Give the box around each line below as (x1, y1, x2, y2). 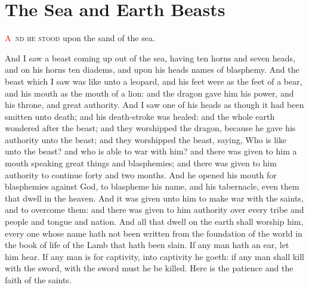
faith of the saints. (5, 274, 72, 286)
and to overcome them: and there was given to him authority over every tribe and (5, 203, 304, 216)
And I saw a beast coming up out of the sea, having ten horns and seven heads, (5, 51, 295, 64)
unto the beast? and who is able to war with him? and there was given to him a (5, 145, 297, 157)
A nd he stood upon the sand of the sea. (5, 32, 155, 44)
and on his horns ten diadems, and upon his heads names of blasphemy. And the (5, 63, 299, 76)
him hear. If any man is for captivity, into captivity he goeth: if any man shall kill (5, 250, 304, 262)
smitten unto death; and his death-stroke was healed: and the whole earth (5, 110, 275, 122)
